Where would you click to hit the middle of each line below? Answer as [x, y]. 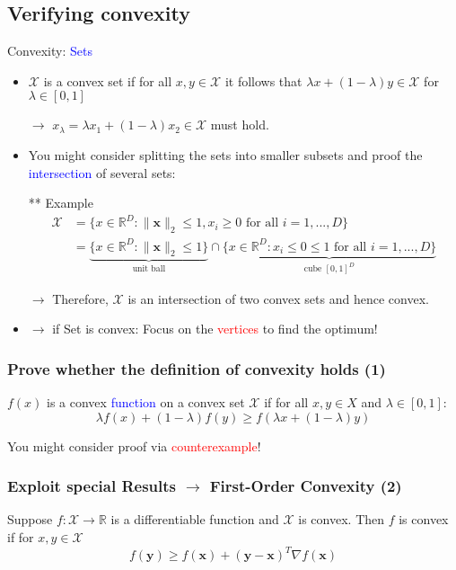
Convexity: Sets [50, 51]
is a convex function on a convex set [146, 402]
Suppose [30, 519]
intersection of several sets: [102, 172]
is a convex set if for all [108, 80]
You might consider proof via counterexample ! [134, 445]
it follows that [263, 80]
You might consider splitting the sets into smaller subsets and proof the [225, 154]
